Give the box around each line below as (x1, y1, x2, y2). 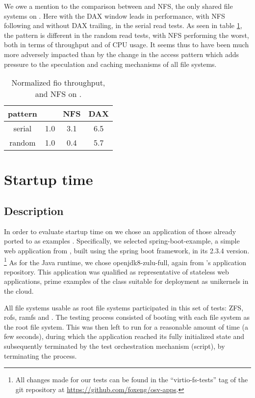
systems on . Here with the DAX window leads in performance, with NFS (4, 10, 225, 21)
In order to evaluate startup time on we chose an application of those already (4, 226, 236, 236)
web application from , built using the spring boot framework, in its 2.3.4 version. (4, 245, 250, 255)
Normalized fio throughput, (11, 77, 105, 89)
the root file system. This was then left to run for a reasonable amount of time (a (4, 321, 248, 332)
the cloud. (4, 285, 34, 296)
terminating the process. (4, 350, 77, 361)
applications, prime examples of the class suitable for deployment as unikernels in (4, 276, 249, 286)
